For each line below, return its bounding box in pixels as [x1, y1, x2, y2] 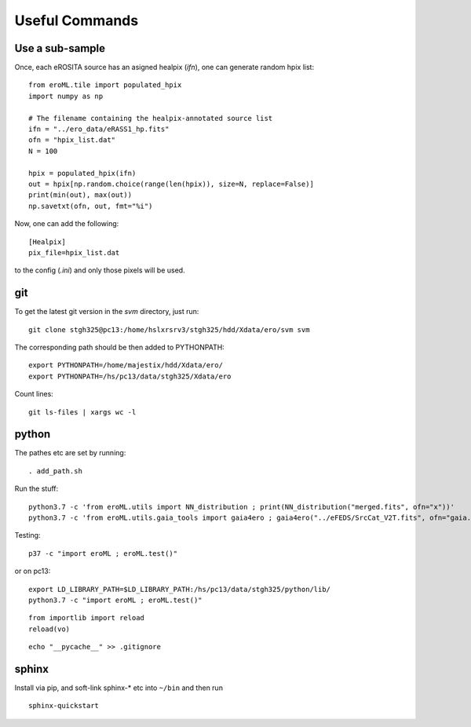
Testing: [14, 531, 41, 540]
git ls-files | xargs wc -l [28, 407, 137, 416]
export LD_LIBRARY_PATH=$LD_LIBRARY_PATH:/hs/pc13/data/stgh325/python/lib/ [28, 585, 331, 594]
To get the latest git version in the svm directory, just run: [14, 307, 199, 316]
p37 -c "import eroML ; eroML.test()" [28, 549, 178, 557]
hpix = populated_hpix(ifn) [28, 169, 137, 177]
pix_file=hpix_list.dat [28, 248, 120, 257]
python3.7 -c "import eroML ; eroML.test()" [28, 595, 203, 605]
